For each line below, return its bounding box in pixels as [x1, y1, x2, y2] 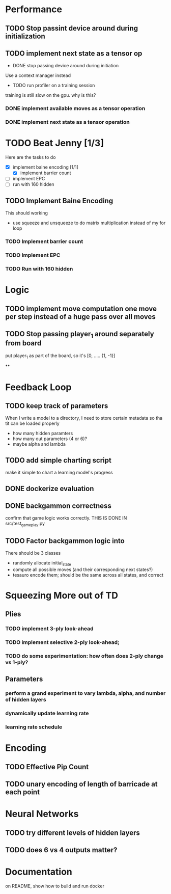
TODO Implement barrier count [5, 238, 83, 245]
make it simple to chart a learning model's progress [5, 470, 113, 476]
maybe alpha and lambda [12, 441, 66, 447]
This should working [5, 210, 48, 216]
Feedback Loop [5, 381, 72, 393]
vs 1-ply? [5, 659, 28, 666]
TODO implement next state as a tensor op [5, 49, 142, 58]
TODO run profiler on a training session [12, 83, 95, 89]
